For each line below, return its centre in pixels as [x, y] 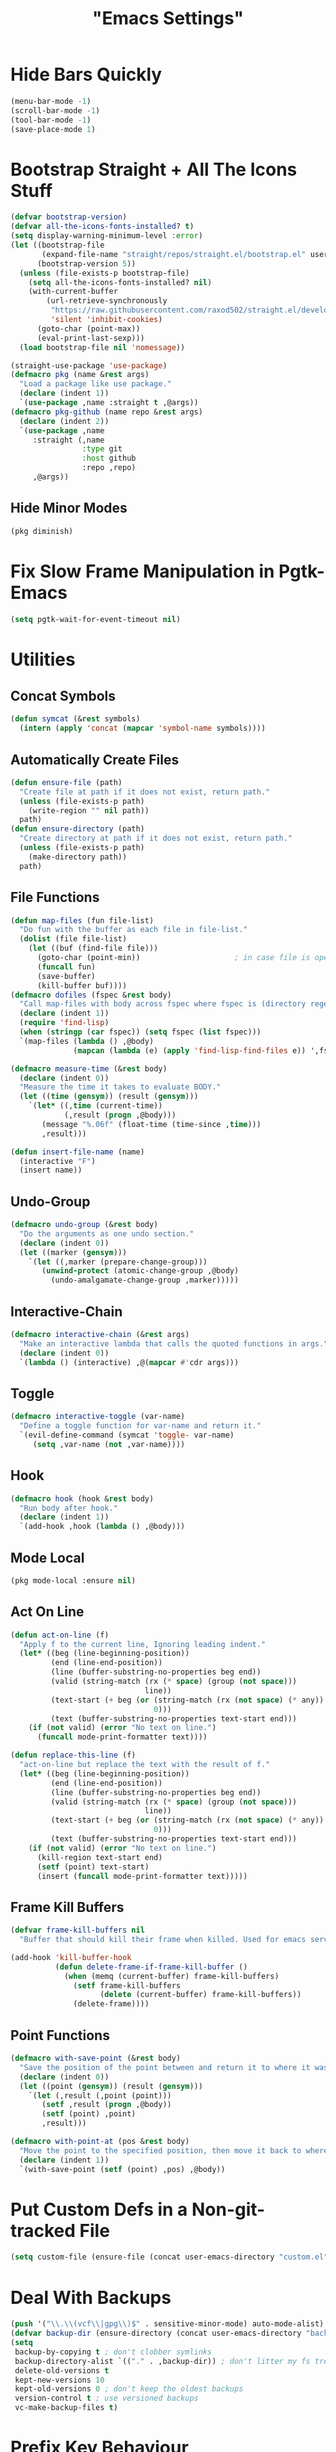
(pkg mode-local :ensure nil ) [73, 1580]
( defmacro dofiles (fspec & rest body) [91, 995]
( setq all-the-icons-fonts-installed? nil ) [120, 282]
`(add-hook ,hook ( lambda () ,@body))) [102, 1527]
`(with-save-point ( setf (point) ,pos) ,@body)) [122, 2169]
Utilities [43, 659]
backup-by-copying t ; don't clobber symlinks [113, 2352]
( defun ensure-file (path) [66, 782]
